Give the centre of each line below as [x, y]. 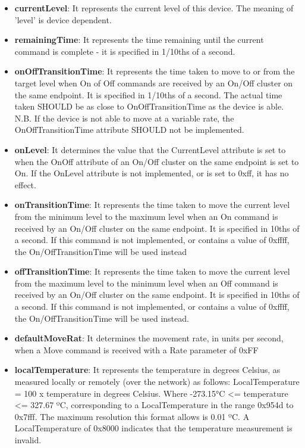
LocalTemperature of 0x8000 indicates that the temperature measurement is [153, 428]
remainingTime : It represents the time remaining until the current [139, 40]
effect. [25, 184]
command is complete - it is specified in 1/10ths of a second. [125, 51]
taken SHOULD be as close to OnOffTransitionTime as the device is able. [149, 106]
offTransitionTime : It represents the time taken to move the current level [152, 271]
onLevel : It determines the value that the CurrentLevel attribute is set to [150, 149]
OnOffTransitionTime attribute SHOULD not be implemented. [129, 130]
